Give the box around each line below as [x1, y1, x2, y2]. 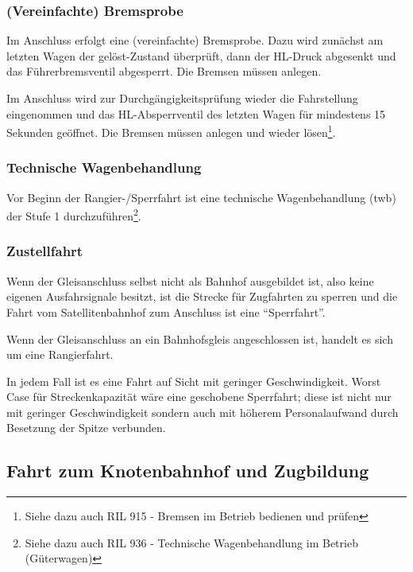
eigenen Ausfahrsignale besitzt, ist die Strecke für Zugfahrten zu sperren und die [6, 288, 398, 305]
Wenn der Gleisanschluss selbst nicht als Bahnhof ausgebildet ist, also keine [6, 272, 374, 289]
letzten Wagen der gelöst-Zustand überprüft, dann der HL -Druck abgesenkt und [6, 47, 396, 64]
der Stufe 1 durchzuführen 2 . [6, 205, 141, 224]
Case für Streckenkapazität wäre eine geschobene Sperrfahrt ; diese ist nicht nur [6, 388, 392, 405]
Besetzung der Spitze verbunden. [6, 419, 166, 436]
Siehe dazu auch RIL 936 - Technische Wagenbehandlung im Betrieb [25, 534, 358, 551]
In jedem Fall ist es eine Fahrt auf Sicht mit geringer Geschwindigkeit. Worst [6, 372, 381, 389]
